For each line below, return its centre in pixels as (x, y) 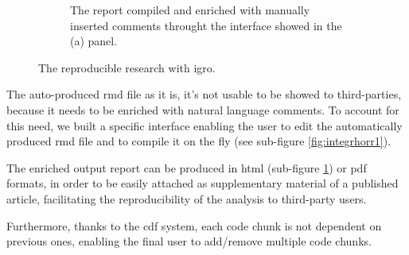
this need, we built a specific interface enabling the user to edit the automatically (204, 125)
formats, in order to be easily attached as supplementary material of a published (203, 183)
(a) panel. (94, 41)
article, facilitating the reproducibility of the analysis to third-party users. (187, 198)
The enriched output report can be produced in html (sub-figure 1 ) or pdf (187, 167)
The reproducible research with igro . (127, 67)
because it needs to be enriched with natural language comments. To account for (203, 109)
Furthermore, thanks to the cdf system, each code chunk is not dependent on (194, 225)
